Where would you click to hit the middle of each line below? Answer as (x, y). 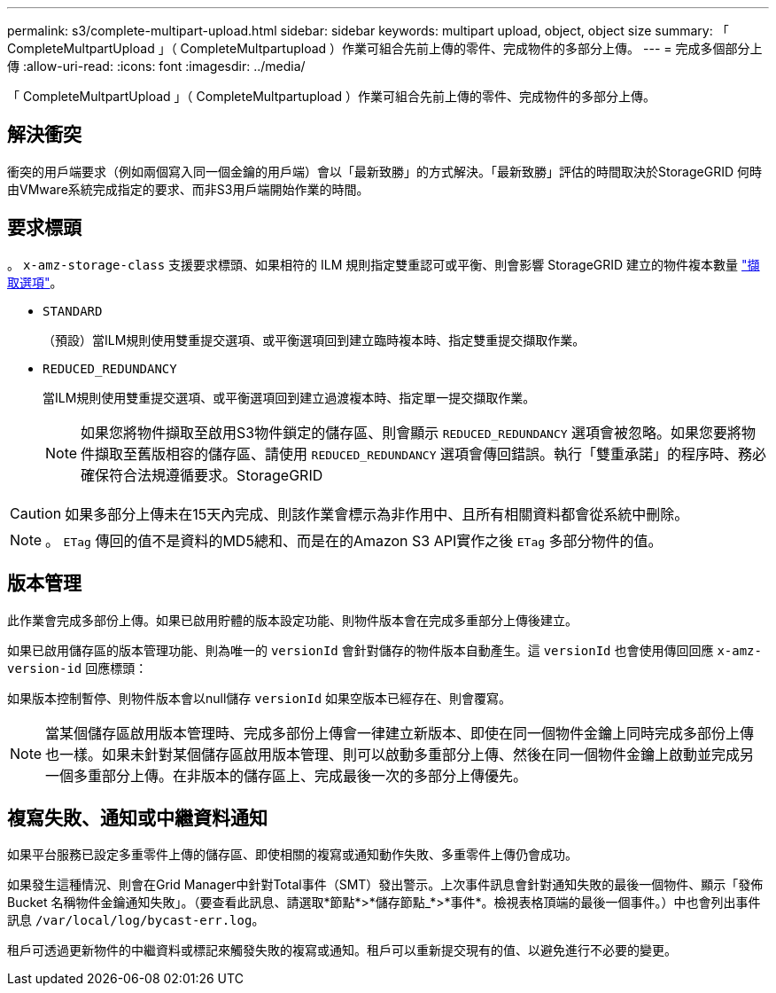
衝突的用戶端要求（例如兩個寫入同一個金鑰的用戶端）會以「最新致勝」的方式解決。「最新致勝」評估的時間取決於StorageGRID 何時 (384, 171)
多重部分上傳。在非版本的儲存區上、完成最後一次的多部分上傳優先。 (301, 775)
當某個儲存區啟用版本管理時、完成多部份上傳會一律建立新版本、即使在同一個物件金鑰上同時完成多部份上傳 (400, 733)
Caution (36, 513)
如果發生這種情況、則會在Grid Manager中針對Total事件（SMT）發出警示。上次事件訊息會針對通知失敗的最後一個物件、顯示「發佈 (385, 885)
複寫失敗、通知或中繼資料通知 (137, 817)
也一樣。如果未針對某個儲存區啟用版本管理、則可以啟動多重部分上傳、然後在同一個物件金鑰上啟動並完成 (393, 754)
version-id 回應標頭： (78, 668)
